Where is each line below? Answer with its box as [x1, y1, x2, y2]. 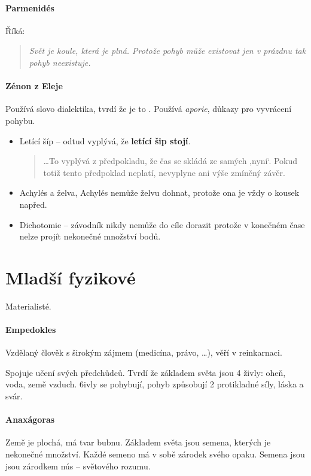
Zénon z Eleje [5, 80, 63, 92]
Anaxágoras [5, 413, 55, 426]
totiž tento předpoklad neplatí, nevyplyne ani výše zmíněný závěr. [43, 166, 285, 178]
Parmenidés [5, 1, 54, 14]
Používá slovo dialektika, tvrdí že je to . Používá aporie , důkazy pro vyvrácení [5, 102, 292, 115]
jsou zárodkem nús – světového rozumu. [5, 459, 151, 472]
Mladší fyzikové [5, 265, 136, 289]
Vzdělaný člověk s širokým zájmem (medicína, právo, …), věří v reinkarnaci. [5, 346, 282, 359]
